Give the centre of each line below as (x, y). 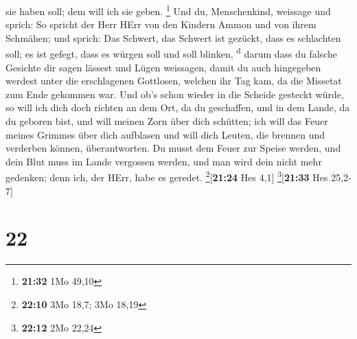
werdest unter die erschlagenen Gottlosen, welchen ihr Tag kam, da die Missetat (174, 81)
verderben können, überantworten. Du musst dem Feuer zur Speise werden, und (173, 148)
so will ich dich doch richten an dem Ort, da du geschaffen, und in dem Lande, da (178, 107)
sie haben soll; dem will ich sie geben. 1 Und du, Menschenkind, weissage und (168, 10)
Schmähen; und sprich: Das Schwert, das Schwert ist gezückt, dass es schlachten (173, 37)
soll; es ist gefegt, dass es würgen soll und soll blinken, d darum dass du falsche (171, 53)
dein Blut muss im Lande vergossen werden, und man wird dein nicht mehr (164, 161)
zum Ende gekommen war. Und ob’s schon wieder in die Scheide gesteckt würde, (175, 94)
